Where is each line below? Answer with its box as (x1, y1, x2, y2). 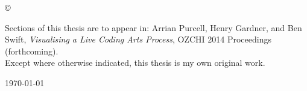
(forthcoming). (5, 44, 59, 57)
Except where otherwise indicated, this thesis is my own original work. (5, 56, 265, 69)
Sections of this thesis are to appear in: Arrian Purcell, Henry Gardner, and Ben (5, 21, 302, 34)
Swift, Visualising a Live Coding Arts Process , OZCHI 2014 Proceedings (5, 33, 271, 45)
